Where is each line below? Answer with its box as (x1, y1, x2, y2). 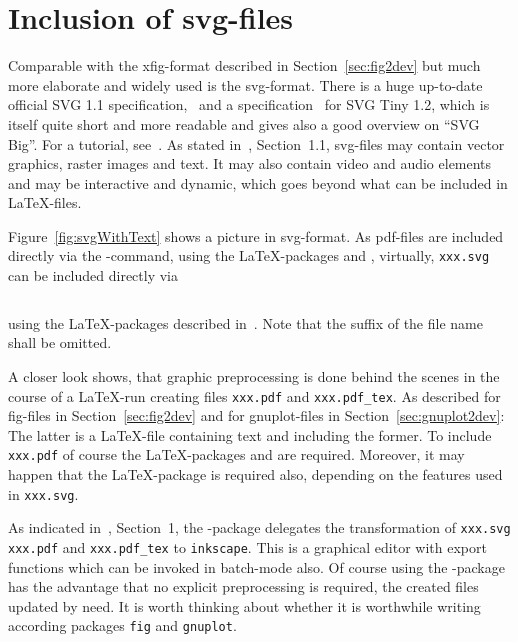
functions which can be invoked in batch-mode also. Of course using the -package (8, 556, 505, 577)
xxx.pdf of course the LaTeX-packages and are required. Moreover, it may (8, 444, 465, 465)
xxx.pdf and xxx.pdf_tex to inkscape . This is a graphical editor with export (8, 536, 487, 557)
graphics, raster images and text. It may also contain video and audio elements (8, 153, 492, 174)
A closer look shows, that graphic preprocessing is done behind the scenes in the (8, 365, 500, 386)
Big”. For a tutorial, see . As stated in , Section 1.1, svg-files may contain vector (8, 133, 505, 154)
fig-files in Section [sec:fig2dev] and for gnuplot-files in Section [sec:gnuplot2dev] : (8, 405, 505, 426)
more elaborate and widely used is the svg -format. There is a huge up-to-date (8, 74, 483, 95)
